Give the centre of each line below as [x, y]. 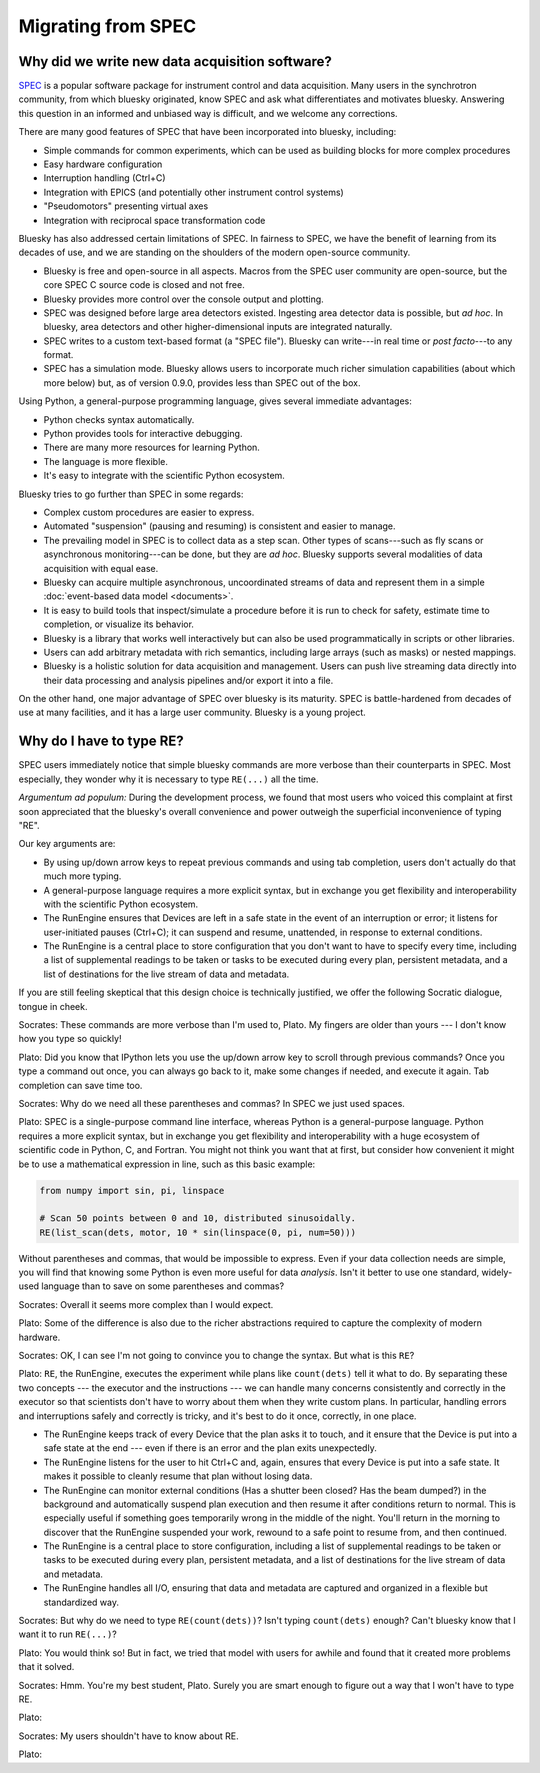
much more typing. [82, 876]
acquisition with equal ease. [101, 568]
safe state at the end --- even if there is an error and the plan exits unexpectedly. [210, 1448]
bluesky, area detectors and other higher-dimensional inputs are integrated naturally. [218, 327]
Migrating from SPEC [107, 26]
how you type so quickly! [70, 1039]
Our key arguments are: [67, 844]
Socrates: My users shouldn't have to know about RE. [128, 1736]
